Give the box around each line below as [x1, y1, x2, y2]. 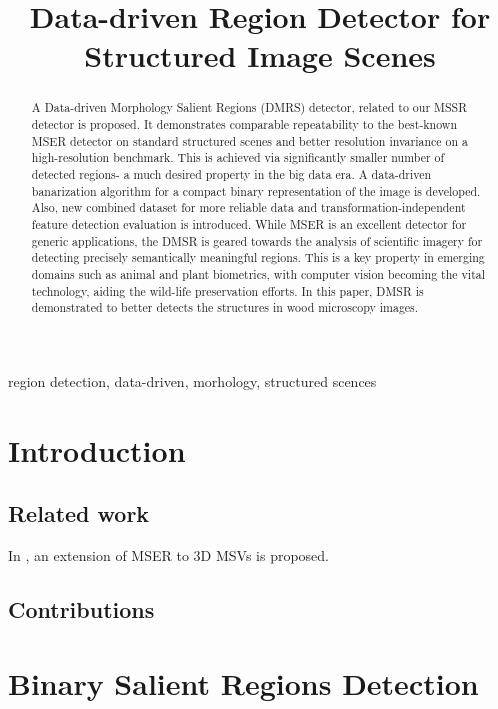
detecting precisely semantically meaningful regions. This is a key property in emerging [31, 249, 485, 266]
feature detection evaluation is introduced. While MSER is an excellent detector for [31, 215, 467, 232]
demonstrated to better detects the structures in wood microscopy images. [31, 299, 419, 316]
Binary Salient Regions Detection [8, 662, 479, 703]
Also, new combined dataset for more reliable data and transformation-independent [31, 199, 466, 216]
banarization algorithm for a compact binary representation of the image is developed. [31, 182, 481, 199]
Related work [8, 498, 150, 529]
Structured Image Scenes [84, 35, 436, 76]
